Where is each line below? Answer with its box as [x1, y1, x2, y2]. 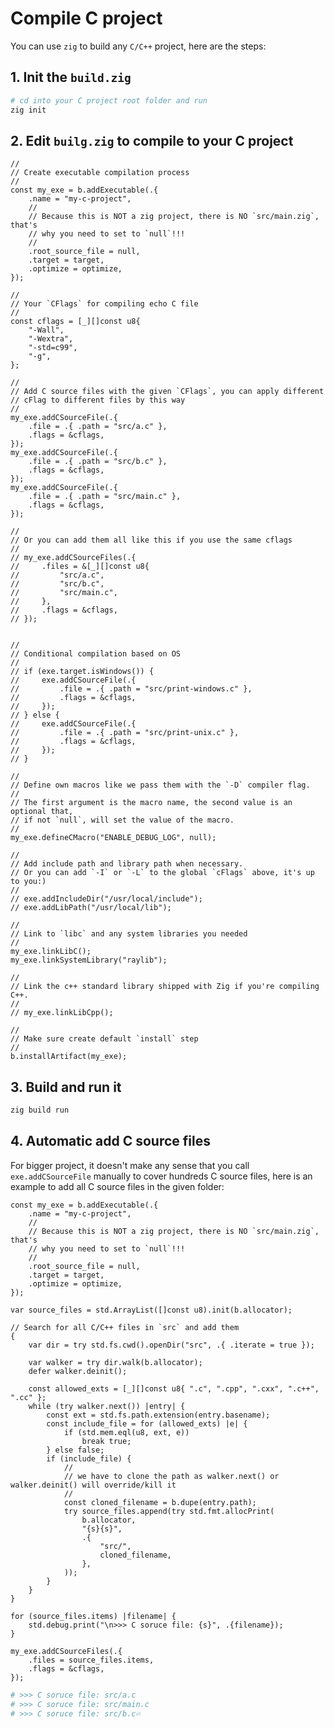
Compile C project [10, 7, 163, 30]
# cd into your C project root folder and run [10, 95, 208, 106]
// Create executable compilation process [10, 168, 190, 178]
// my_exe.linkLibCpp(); [10, 1008, 114, 1018]
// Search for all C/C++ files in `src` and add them [10, 1322, 240, 1332]
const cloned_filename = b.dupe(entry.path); [63, 1497, 257, 1507]
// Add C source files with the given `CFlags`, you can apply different [10, 387, 325, 397]
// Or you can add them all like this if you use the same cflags [10, 535, 293, 546]
